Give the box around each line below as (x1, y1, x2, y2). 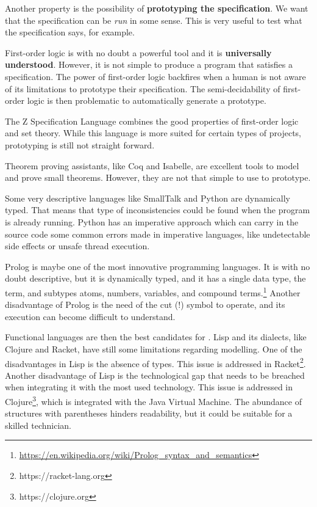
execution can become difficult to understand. (5, 310, 176, 323)
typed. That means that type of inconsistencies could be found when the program (5, 203, 310, 216)
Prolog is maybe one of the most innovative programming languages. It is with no (5, 260, 310, 272)
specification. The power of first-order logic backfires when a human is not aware (5, 70, 306, 82)
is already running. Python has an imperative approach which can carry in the (5, 215, 299, 228)
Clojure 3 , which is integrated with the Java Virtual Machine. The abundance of (5, 393, 302, 407)
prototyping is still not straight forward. (5, 138, 155, 151)
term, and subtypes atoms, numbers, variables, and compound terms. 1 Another (5, 284, 301, 299)
